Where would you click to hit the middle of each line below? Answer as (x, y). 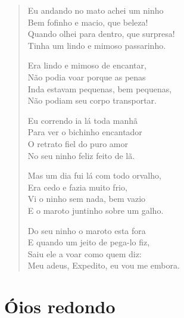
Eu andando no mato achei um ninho (96, 10)
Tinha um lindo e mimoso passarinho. (97, 45)
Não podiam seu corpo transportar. (92, 100)
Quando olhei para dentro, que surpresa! (101, 34)
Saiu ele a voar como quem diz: (85, 253)
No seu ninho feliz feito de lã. (81, 155)
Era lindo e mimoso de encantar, (87, 65)
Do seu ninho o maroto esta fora (87, 230)
